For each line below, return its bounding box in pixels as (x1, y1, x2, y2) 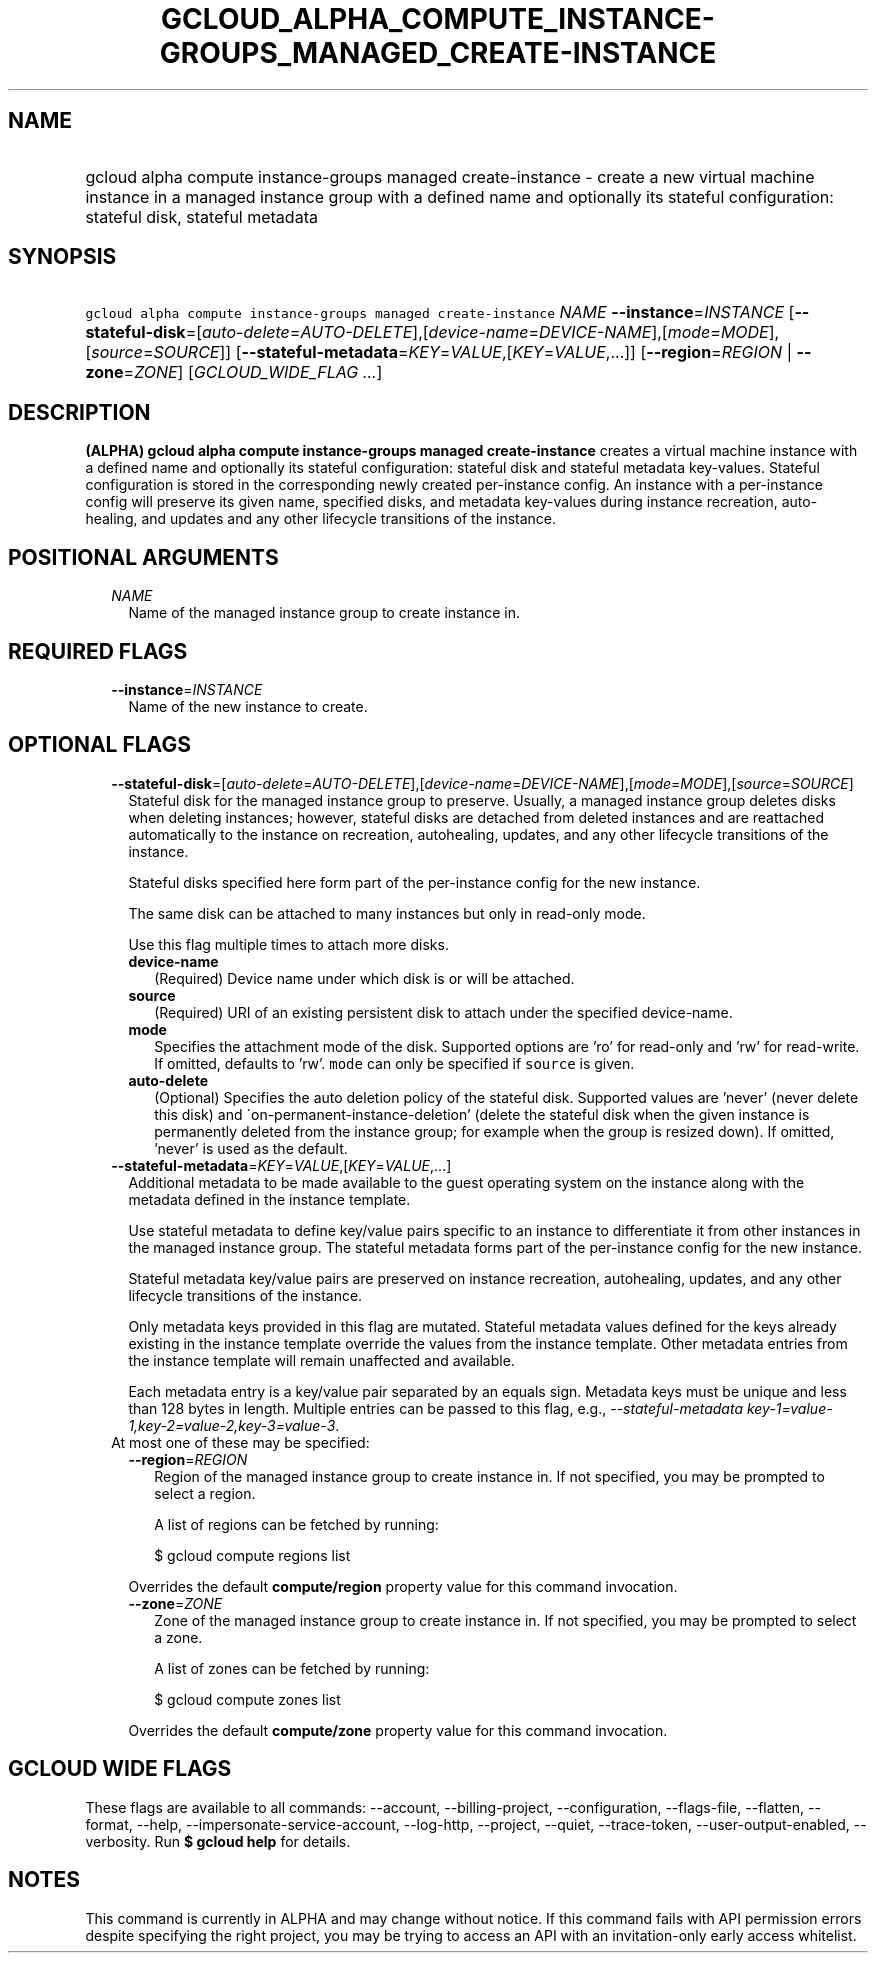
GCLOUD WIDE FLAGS (8, 1756, 232, 1782)
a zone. (154, 1628, 203, 1646)
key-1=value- (746, 1399, 833, 1417)
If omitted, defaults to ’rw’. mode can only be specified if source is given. (154, 1054, 635, 1072)
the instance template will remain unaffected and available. (128, 1351, 515, 1369)
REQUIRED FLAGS (8, 638, 188, 664)
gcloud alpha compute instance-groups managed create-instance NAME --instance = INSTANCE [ (85, 302, 795, 323)
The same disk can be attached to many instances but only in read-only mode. (128, 904, 646, 922)
